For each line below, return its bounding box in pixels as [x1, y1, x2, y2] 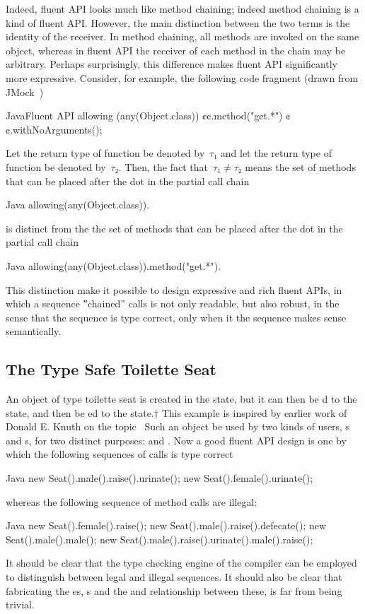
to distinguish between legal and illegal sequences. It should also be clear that [6, 569, 342, 584]
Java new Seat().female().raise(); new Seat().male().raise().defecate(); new [6, 518, 327, 533]
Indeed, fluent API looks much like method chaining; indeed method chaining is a [6, 1, 359, 16]
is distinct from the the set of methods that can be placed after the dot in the [6, 220, 343, 235]
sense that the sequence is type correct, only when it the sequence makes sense [6, 309, 347, 324]
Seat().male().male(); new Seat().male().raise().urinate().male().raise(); [6, 531, 313, 546]
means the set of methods [245, 159, 356, 174]
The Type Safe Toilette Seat [6, 358, 216, 380]
